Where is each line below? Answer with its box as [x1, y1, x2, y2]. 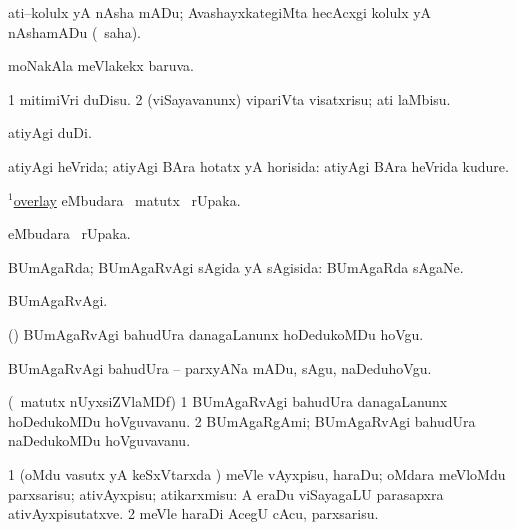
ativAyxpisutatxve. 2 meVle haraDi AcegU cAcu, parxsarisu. [8, 503, 379, 524]
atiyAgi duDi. [8, 122, 92, 143]
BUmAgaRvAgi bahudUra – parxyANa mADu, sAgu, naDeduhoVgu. [8, 357, 432, 378]
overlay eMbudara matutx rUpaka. [13, 189, 241, 210]
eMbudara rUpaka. [8, 223, 131, 244]
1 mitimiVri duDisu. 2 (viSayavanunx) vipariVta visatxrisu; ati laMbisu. [8, 88, 451, 109]
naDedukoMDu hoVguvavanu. [8, 430, 191, 451]
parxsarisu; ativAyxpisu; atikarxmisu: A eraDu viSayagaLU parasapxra [8, 483, 444, 504]
